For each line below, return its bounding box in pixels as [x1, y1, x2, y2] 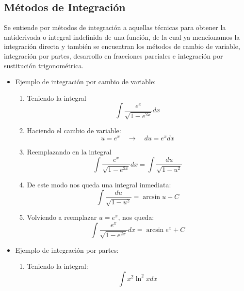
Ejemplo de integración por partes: [15, 245, 119, 255]
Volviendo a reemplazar [27, 212, 97, 222]
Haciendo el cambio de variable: [27, 125, 121, 136]
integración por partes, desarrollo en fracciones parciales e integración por [4, 50, 223, 61]
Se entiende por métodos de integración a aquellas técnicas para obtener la [4, 22, 226, 32]
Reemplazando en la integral [27, 147, 112, 157]
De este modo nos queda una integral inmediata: [27, 179, 171, 189]
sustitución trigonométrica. [4, 60, 84, 70]
